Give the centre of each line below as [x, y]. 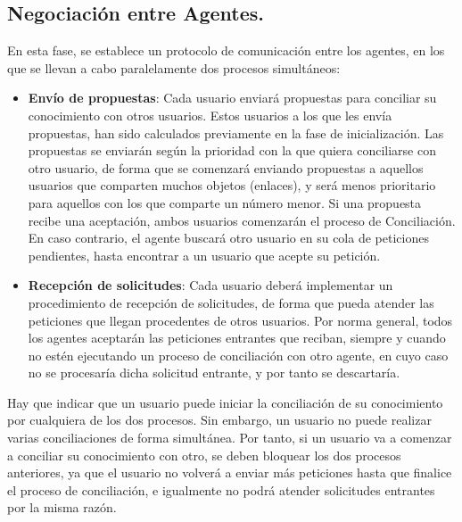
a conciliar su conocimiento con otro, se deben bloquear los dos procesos [204, 455]
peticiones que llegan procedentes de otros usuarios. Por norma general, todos [240, 320]
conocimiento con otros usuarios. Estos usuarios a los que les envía [210, 115]
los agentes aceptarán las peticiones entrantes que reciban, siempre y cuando [237, 338]
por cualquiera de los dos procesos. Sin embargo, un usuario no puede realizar [219, 420]
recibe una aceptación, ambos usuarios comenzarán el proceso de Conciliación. [242, 220]
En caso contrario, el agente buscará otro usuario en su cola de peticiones [228, 238]
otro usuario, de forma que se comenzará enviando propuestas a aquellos [226, 167]
